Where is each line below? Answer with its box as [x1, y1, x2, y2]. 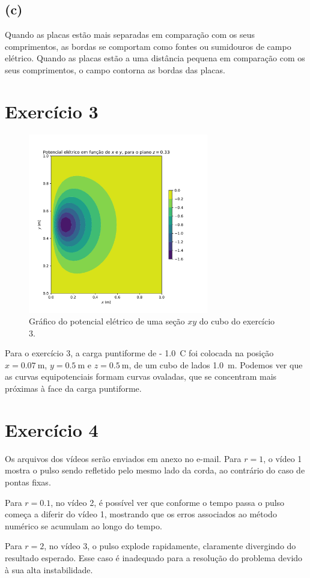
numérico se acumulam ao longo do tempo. [5, 519, 162, 532]
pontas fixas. [5, 475, 51, 488]
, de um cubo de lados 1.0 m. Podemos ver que [129, 358, 303, 371]
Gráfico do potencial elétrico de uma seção [29, 315, 185, 327]
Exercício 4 [5, 417, 99, 442]
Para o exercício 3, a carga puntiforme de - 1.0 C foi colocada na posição [5, 347, 274, 359]
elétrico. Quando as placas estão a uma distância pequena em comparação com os [5, 52, 305, 64]
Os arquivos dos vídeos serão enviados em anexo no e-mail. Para [5, 452, 242, 464]
